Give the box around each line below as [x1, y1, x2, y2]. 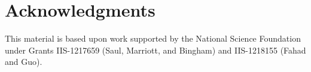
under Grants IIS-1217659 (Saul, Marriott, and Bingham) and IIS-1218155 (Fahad [5, 43, 306, 56]
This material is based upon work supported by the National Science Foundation [5, 32, 301, 45]
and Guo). [5, 55, 42, 68]
